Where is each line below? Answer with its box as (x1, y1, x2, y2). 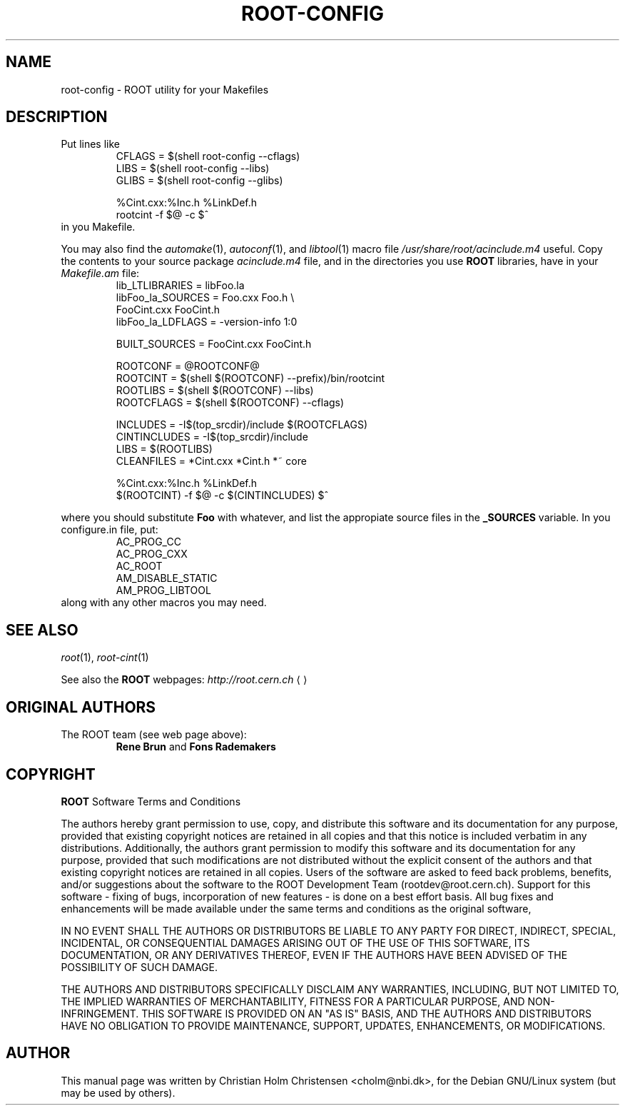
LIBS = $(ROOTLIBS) (116, 443, 213, 456)
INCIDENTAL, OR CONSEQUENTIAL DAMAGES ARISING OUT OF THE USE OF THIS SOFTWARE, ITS (61, 936, 530, 949)
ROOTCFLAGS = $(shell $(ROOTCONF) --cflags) (116, 396, 345, 409)
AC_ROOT (116, 560, 163, 573)
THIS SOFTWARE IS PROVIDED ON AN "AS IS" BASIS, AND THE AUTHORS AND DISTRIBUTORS (141, 1007, 591, 1020)
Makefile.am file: (61, 267, 140, 280)
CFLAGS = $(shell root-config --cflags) (116, 150, 300, 163)
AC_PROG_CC (116, 536, 181, 548)
